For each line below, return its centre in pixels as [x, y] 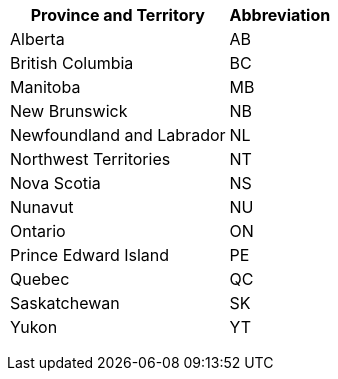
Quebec [40, 279]
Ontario [38, 231]
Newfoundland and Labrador [118, 135]
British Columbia [72, 63]
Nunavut [42, 207]
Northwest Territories [90, 159]
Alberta [37, 39]
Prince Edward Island [90, 255]
